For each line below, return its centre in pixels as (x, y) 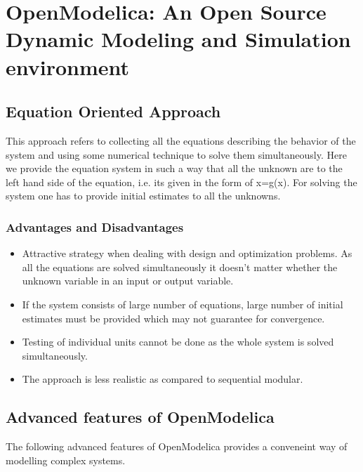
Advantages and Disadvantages (95, 227)
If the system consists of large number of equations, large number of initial (183, 304)
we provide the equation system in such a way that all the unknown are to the (174, 168)
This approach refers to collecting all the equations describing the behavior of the (181, 140)
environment (68, 66)
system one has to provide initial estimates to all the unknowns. (143, 196)
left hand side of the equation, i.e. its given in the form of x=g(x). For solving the (181, 182)
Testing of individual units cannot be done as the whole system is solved (178, 342)
